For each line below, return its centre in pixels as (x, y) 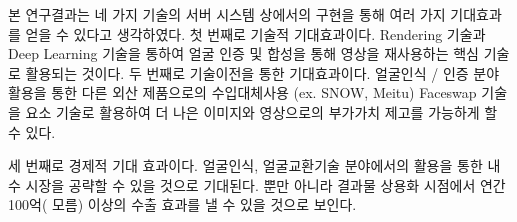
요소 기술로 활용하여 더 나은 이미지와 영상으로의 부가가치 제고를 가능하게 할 (261, 111)
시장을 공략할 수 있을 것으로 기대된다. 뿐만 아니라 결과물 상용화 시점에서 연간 (265, 184)
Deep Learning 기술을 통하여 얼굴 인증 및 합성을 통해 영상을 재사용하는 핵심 (243, 53)
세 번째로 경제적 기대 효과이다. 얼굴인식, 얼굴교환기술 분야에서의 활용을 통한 (245, 165)
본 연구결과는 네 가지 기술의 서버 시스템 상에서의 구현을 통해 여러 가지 (227, 14)
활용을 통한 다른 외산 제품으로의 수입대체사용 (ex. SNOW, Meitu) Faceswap (242, 92)
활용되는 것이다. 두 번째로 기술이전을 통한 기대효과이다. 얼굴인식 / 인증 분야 (262, 72)
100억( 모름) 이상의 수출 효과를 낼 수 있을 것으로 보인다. (182, 204)
